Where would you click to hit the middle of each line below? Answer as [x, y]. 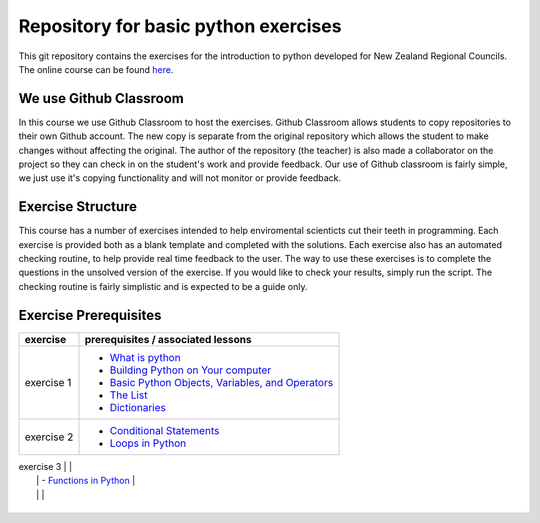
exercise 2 [49, 437]
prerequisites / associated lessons [168, 339]
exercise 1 [48, 382]
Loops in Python [148, 443]
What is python [145, 357]
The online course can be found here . [96, 69]
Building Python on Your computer [190, 370]
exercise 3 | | [45, 466]
